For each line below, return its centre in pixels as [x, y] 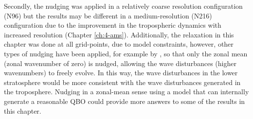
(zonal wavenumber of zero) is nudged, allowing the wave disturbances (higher [120, 63]
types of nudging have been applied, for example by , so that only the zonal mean [126, 53]
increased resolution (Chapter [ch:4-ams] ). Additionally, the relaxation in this [119, 34]
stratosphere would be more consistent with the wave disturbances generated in [122, 82]
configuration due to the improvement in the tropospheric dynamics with [113, 25]
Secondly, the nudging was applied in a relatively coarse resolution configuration [123, 6]
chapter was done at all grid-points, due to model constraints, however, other [119, 44]
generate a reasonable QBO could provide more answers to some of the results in [125, 101]
